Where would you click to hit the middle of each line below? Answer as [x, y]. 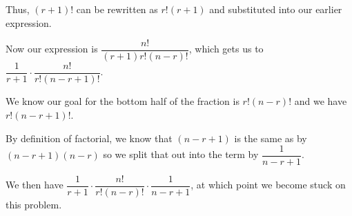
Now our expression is [52, 49]
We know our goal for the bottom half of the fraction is [123, 101]
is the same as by [271, 138]
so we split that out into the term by [181, 154]
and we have [321, 101]
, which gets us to [226, 49]
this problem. [34, 205]
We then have [35, 185]
